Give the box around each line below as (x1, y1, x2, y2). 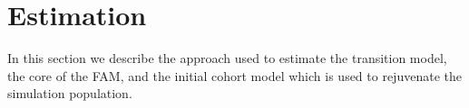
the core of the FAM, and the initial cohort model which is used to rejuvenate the (7, 66, 462, 85)
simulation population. (7, 84, 132, 103)
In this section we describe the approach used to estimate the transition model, (7, 49, 447, 67)
